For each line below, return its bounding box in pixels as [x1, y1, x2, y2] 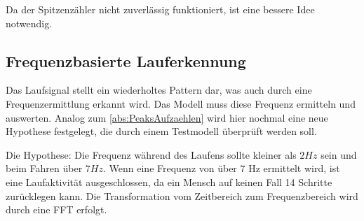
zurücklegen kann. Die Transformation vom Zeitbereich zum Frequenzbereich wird [6, 188, 358, 203]
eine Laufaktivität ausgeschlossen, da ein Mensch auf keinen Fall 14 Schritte [6, 174, 332, 189]
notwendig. [6, 15, 53, 30]
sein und [321, 147, 357, 162]
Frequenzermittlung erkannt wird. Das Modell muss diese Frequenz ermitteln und [6, 96, 356, 110]
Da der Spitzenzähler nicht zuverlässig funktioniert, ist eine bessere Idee [6, 2, 315, 16]
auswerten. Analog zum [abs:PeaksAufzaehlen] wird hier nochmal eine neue [6, 110, 328, 124]
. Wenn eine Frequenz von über [103, 161, 237, 176]
